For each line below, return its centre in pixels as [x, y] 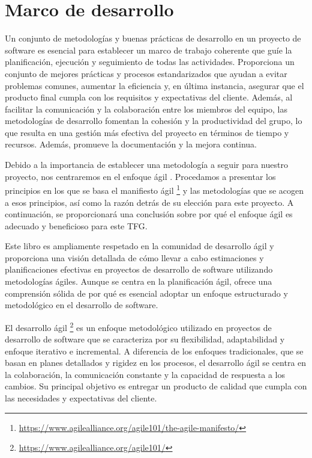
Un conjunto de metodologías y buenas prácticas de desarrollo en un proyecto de [153, 38]
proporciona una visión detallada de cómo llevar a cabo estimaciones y [134, 257]
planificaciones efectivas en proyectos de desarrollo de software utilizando [139, 269]
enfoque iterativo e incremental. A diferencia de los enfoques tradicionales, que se [154, 351]
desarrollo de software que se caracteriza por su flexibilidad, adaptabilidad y [145, 339]
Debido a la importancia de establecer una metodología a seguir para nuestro [146, 165]
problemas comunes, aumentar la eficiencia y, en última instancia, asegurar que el [154, 85]
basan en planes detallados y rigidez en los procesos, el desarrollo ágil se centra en [156, 363]
